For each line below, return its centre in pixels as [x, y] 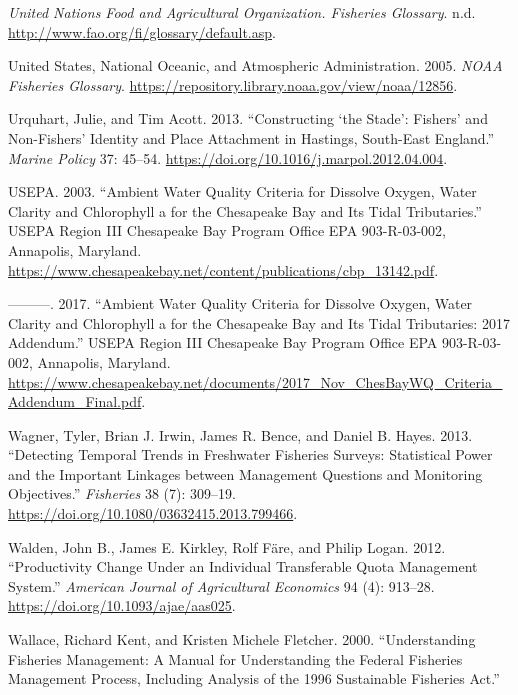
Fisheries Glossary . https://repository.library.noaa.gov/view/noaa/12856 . [233, 84]
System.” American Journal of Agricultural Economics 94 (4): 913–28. [221, 585]
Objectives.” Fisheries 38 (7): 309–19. [122, 493]
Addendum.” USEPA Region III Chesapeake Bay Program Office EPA [223, 342]
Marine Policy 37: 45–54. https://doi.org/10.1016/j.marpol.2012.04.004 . [228, 157]
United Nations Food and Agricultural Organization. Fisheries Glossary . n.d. [242, 12]
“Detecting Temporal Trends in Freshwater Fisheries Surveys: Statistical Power [250, 454]
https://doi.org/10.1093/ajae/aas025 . [122, 605]
